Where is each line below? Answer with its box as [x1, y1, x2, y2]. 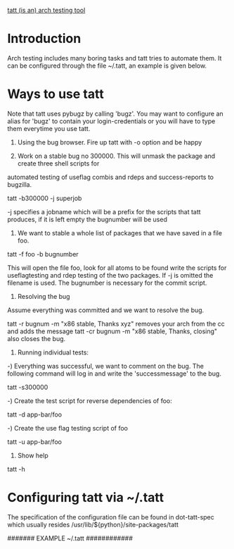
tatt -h [7, 464, 26, 473]
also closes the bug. [7, 334, 66, 343]
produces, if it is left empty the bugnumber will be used [7, 215, 167, 223]
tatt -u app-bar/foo [7, 437, 62, 446]
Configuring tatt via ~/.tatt [7, 490, 164, 506]
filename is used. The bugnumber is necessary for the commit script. [7, 278, 207, 287]
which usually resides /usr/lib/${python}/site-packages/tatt [7, 520, 179, 529]
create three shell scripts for [17, 159, 100, 168]
